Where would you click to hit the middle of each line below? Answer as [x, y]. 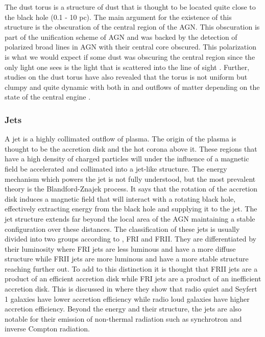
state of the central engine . [48, 97]
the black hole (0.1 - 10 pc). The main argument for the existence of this [118, 17]
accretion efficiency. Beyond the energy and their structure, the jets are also [123, 309]
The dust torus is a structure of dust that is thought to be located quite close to [130, 7]
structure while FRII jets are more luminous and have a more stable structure [127, 259]
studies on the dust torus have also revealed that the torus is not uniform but [126, 77]
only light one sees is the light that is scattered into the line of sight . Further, [127, 67]
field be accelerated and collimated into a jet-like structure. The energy [116, 168]
